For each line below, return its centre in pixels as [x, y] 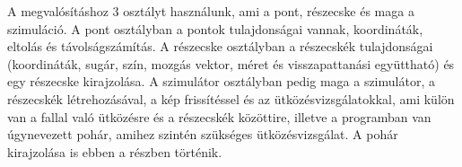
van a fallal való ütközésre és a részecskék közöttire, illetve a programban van [219, 116]
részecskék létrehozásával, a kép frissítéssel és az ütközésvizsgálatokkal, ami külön [231, 98]
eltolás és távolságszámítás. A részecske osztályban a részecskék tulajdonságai [220, 46]
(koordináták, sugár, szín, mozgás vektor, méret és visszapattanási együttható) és [231, 63]
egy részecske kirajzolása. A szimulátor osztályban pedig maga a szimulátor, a [221, 81]
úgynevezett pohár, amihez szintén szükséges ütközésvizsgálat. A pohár [203, 134]
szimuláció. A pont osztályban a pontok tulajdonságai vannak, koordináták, [215, 28]
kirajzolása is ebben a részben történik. [115, 151]
